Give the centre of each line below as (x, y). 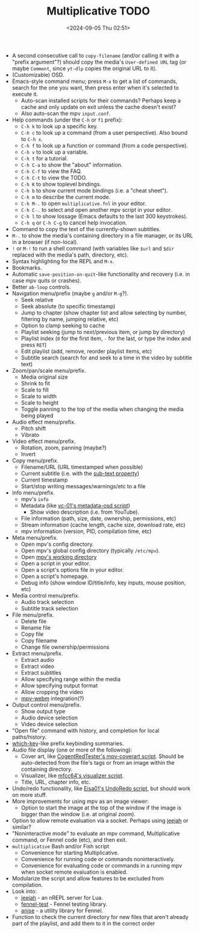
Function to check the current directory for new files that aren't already (100, 917)
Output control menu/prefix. (46, 705)
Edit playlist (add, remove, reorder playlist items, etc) (87, 351)
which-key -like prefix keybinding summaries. (68, 743)
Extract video (37, 666)
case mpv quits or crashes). (46, 280)
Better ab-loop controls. (41, 287)
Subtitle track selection (49, 608)
